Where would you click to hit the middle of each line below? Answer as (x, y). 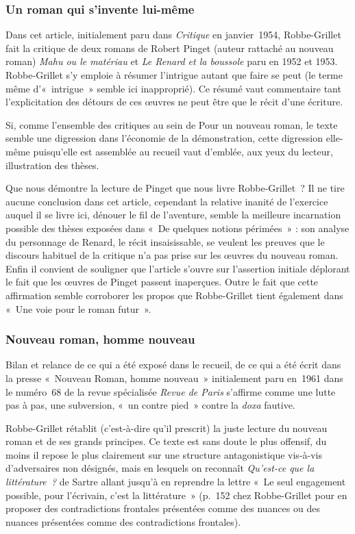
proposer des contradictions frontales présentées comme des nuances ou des (163, 508)
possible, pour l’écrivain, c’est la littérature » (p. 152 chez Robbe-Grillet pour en (176, 495)
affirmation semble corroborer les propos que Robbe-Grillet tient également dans (174, 295)
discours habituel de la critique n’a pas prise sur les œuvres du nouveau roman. (172, 255)
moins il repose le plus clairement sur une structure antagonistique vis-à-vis (164, 454)
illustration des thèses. (52, 165)
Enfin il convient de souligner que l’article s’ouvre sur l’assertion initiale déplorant (178, 268)
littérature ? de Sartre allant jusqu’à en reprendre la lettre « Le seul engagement (176, 482)
